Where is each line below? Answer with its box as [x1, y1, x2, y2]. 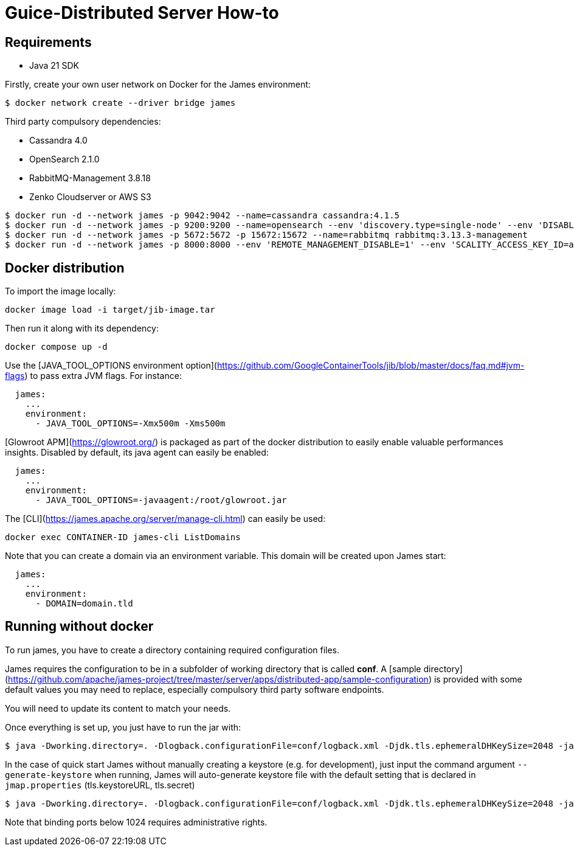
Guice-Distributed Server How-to [5, 2, 279, 23]
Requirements [5, 34, 92, 50]
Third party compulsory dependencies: [5, 116, 161, 127]
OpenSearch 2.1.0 [29, 154, 100, 165]
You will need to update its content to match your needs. [5, 703, 231, 714]
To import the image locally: [5, 286, 116, 297]
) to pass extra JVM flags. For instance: [24, 370, 182, 381]
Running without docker [5, 619, 154, 634]
